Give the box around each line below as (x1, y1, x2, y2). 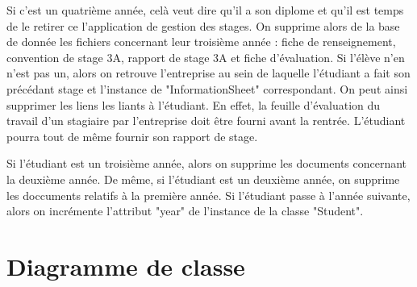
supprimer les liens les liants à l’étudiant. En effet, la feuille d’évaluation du (6, 96, 381, 113)
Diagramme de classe (6, 249, 245, 282)
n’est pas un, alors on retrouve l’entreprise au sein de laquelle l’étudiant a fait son (6, 64, 411, 81)
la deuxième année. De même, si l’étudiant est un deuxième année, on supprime (6, 170, 400, 187)
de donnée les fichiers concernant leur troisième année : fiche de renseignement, (6, 33, 396, 50)
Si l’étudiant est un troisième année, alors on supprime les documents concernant (6, 155, 407, 172)
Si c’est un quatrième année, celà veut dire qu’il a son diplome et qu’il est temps (6, 2, 404, 18)
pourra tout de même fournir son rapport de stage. (6, 127, 258, 144)
